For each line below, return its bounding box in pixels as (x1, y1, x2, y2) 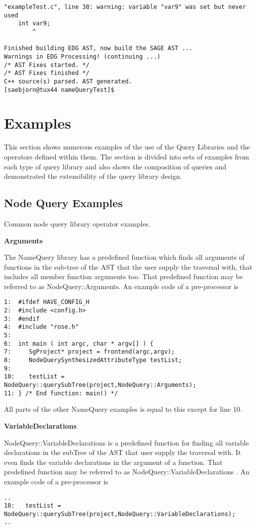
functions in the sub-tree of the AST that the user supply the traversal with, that (4, 261, 253, 272)
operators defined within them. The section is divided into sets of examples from (4, 151, 249, 161)
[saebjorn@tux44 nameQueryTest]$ (4, 86, 114, 93)
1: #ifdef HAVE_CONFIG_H (4, 299, 89, 306)
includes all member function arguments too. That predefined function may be (4, 271, 243, 282)
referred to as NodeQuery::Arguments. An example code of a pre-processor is (4, 281, 239, 291)
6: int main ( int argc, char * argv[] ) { (4, 340, 154, 347)
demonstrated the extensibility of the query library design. (4, 171, 182, 181)
